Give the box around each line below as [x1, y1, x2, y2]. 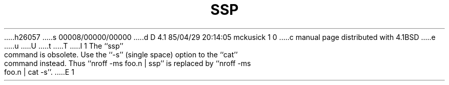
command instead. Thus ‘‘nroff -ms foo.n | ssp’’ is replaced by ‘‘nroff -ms [4, 58, 251, 68]
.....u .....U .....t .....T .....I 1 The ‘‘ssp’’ [4, 41, 124, 50]
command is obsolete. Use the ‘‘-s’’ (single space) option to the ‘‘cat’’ [4, 50, 238, 59]
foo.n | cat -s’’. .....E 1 [4, 67, 74, 76]
